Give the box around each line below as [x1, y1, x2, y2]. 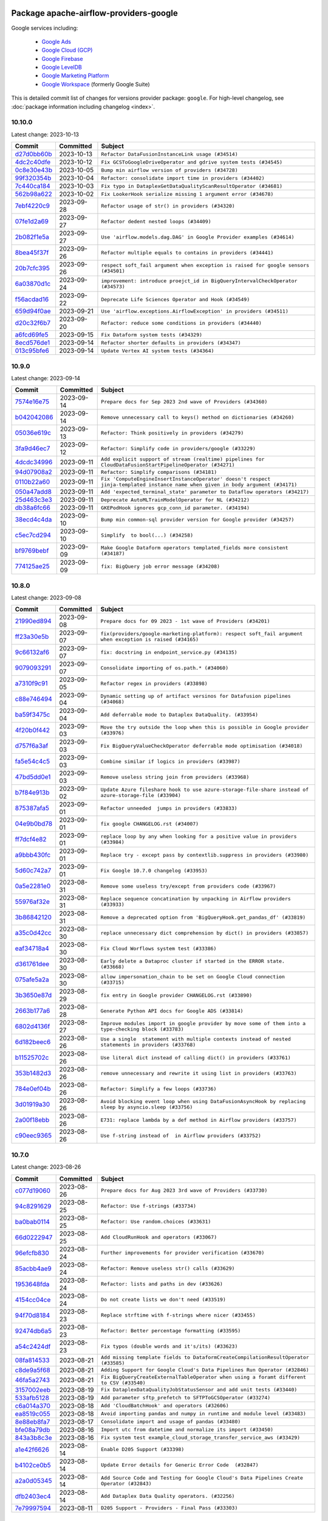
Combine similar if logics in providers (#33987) [100, 758, 241, 765]
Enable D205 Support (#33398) [100, 1446, 185, 1453]
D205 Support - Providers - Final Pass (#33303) [100, 1505, 238, 1511]
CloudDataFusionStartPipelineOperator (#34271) [101, 462, 235, 468]
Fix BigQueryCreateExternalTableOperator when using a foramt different [100, 1374, 307, 1380]
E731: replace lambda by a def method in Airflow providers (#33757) [100, 1116, 297, 1123]
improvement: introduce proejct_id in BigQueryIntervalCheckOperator [101, 277, 298, 284]
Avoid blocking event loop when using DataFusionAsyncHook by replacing [100, 1098, 306, 1105]
